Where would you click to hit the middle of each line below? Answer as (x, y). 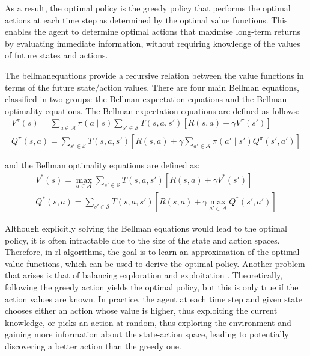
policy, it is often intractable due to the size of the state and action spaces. (142, 240)
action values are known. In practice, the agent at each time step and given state (153, 299)
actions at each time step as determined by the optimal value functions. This (146, 20)
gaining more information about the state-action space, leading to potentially (147, 334)
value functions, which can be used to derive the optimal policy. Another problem (155, 263)
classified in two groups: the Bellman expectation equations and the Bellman (146, 99)
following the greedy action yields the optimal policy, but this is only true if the (152, 287)
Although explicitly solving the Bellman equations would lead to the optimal (146, 228)
